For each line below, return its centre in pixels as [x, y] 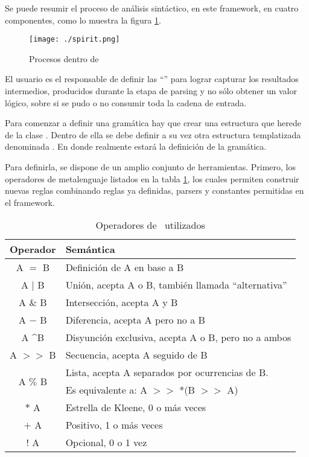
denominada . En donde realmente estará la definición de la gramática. [136, 146]
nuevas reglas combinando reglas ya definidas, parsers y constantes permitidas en [154, 190]
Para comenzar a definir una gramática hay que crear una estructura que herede [153, 123]
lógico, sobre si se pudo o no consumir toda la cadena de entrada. [126, 102]
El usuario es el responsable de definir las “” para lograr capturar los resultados [152, 79]
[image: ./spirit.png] [75, 40]
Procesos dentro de [64, 58]
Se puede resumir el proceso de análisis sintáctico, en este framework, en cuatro [152, 8]
